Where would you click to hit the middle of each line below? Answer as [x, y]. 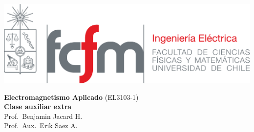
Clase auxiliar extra [38, 106]
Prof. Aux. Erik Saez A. [41, 125]
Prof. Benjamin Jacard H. [43, 116]
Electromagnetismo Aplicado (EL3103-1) [71, 97]
